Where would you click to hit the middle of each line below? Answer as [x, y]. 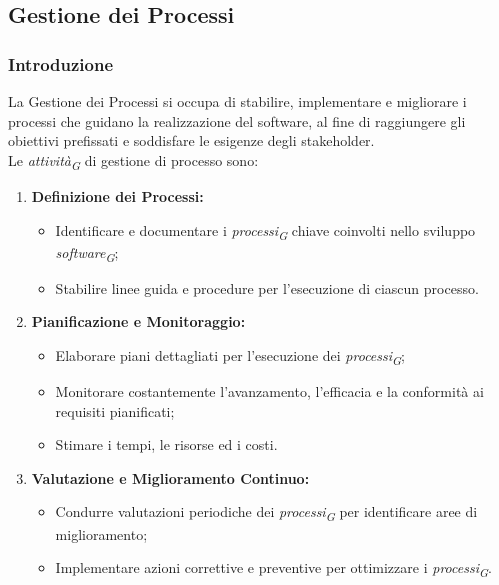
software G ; [87, 253]
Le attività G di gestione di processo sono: [133, 161]
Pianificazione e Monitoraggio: [138, 321]
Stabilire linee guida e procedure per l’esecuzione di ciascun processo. [267, 287]
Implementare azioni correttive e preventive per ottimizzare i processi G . [273, 568]
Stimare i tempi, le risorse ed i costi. [166, 444]
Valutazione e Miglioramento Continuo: [170, 477]
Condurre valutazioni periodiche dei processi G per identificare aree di [266, 513]
